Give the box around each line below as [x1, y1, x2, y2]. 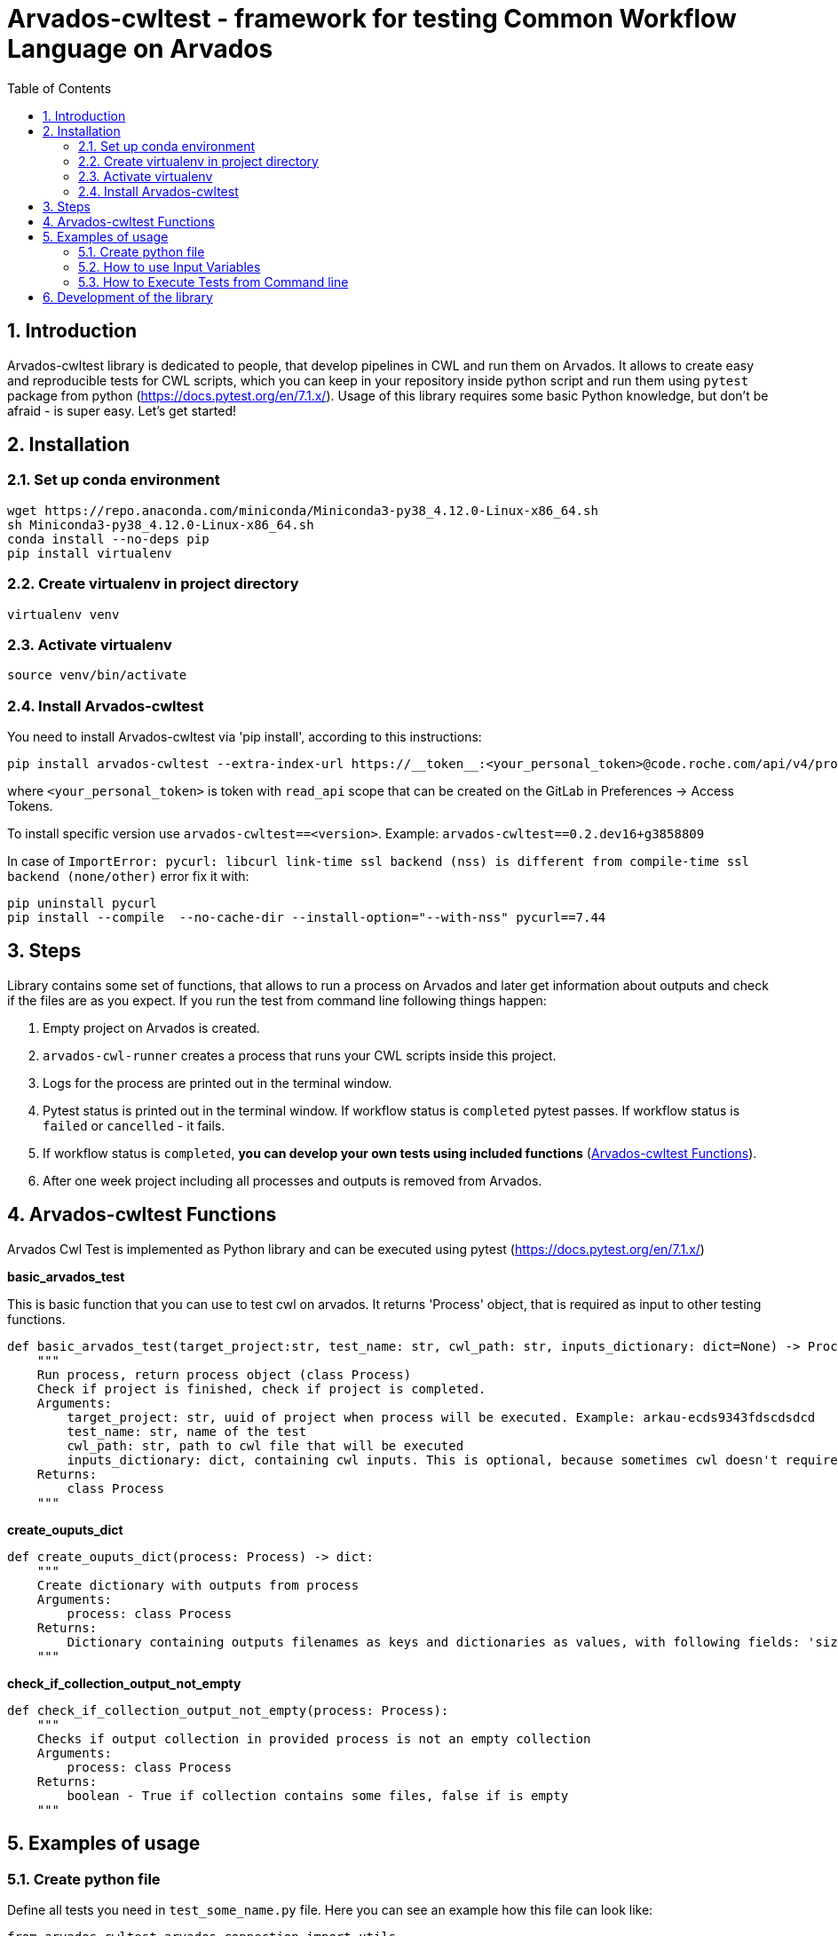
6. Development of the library [43, 289, 213, 305]
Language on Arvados [7, 34, 273, 64]
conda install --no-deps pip [7, 531, 209, 546]
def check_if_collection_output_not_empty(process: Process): [7, 1702, 449, 1718]
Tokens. [7, 798, 53, 814]
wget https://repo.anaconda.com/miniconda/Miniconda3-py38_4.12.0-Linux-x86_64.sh [7, 503, 598, 518]
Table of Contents [7, 80, 112, 96]
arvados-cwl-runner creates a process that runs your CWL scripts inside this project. [43, 1047, 557, 1063]
